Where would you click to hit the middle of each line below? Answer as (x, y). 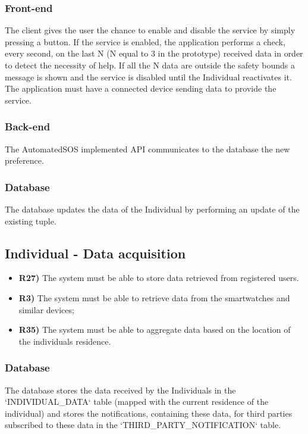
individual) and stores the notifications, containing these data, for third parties (149, 413)
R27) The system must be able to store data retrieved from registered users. (159, 278)
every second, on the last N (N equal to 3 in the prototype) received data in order (154, 53)
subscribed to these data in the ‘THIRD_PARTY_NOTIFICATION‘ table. (143, 425)
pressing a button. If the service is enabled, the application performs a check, (145, 41)
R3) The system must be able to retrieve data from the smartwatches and (154, 297)
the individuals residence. (65, 341)
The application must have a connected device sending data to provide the (141, 88)
